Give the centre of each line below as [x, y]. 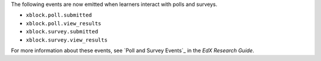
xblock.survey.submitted [62, 32]
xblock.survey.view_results [67, 40]
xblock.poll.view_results [64, 23]
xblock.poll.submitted [59, 15]
